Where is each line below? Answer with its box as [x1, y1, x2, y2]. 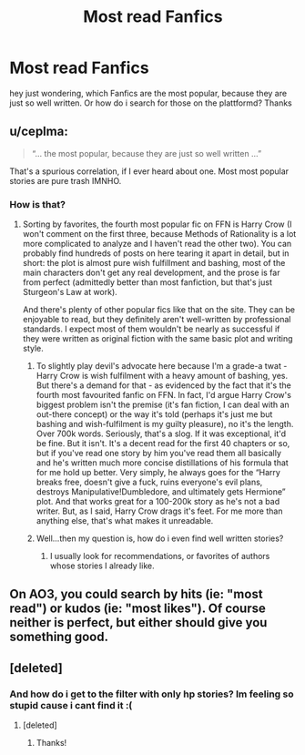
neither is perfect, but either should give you [9, 615, 268, 630]
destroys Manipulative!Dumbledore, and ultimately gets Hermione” [36, 486, 286, 497]
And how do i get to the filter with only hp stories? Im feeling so [9, 688, 294, 700]
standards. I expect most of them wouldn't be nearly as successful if [22, 323, 280, 334]
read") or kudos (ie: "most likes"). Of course [9, 601, 267, 617]
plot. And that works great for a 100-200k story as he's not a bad [36, 496, 280, 507]
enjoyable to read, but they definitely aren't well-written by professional [22, 314, 291, 325]
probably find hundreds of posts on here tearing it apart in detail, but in [22, 248, 290, 259]
